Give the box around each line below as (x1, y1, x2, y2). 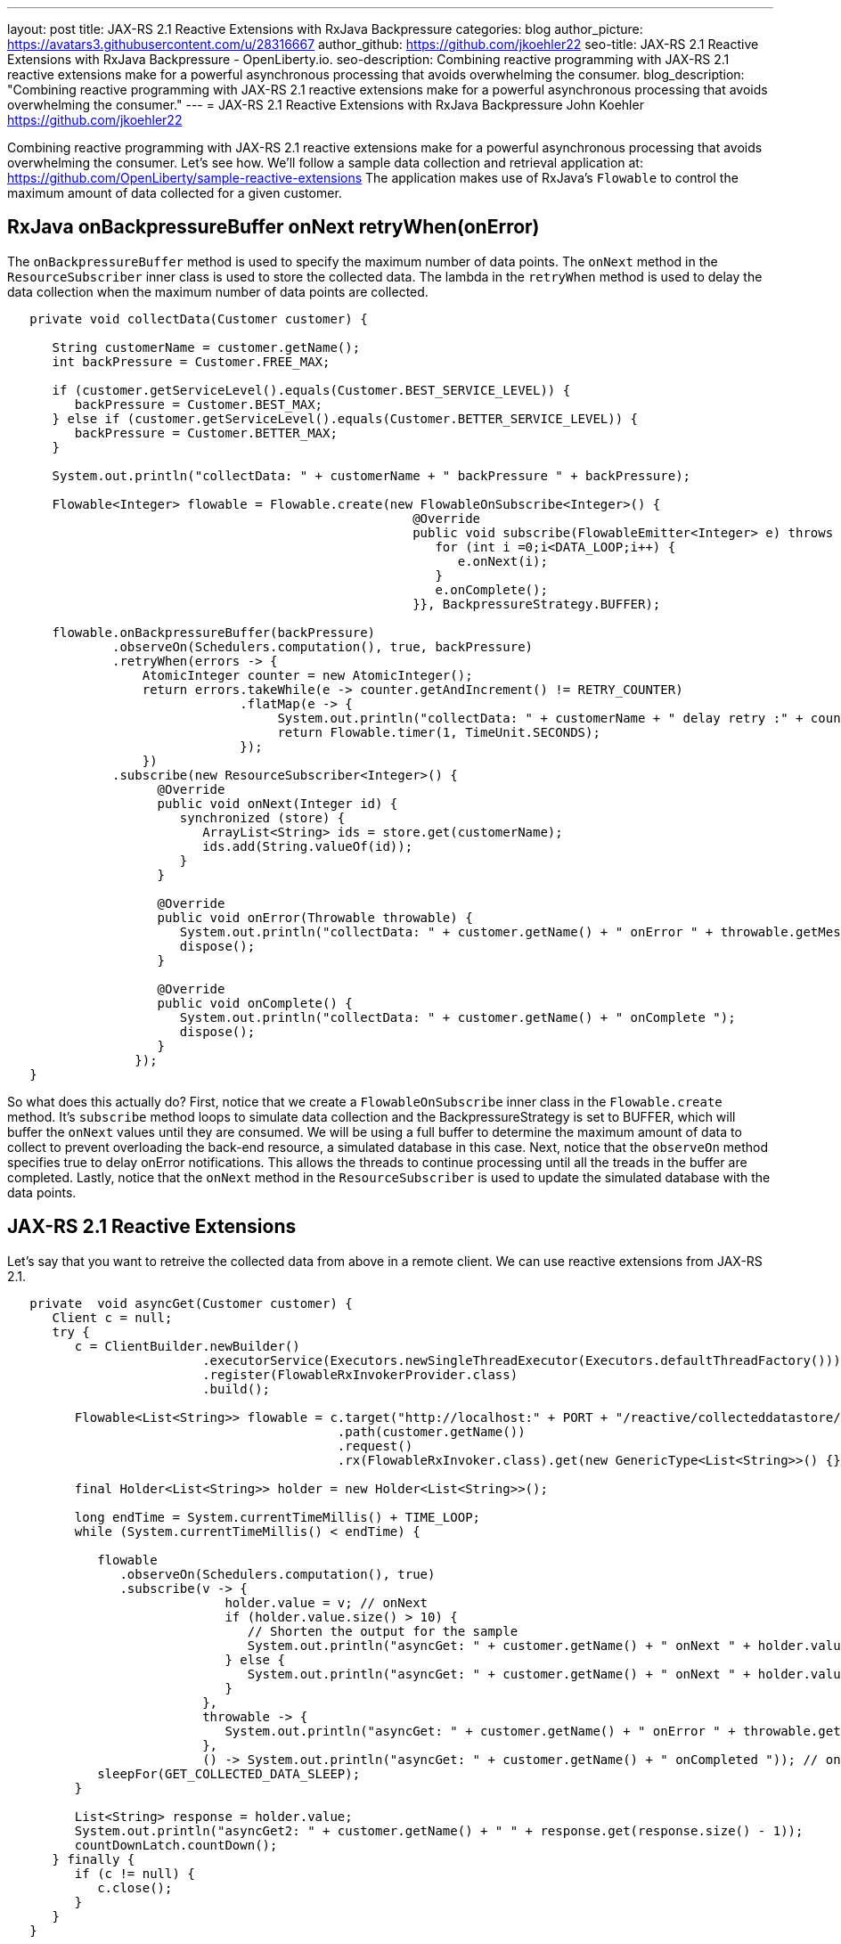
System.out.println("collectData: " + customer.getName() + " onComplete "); (179, 1009, 736, 1025)
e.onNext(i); (457, 553, 548, 568)
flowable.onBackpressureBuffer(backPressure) (52, 625, 376, 640)
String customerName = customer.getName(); (52, 339, 361, 355)
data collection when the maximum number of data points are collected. (7, 283, 429, 299)
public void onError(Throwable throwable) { (157, 910, 473, 925)
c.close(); (97, 1880, 173, 1895)
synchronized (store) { (179, 810, 346, 825)
